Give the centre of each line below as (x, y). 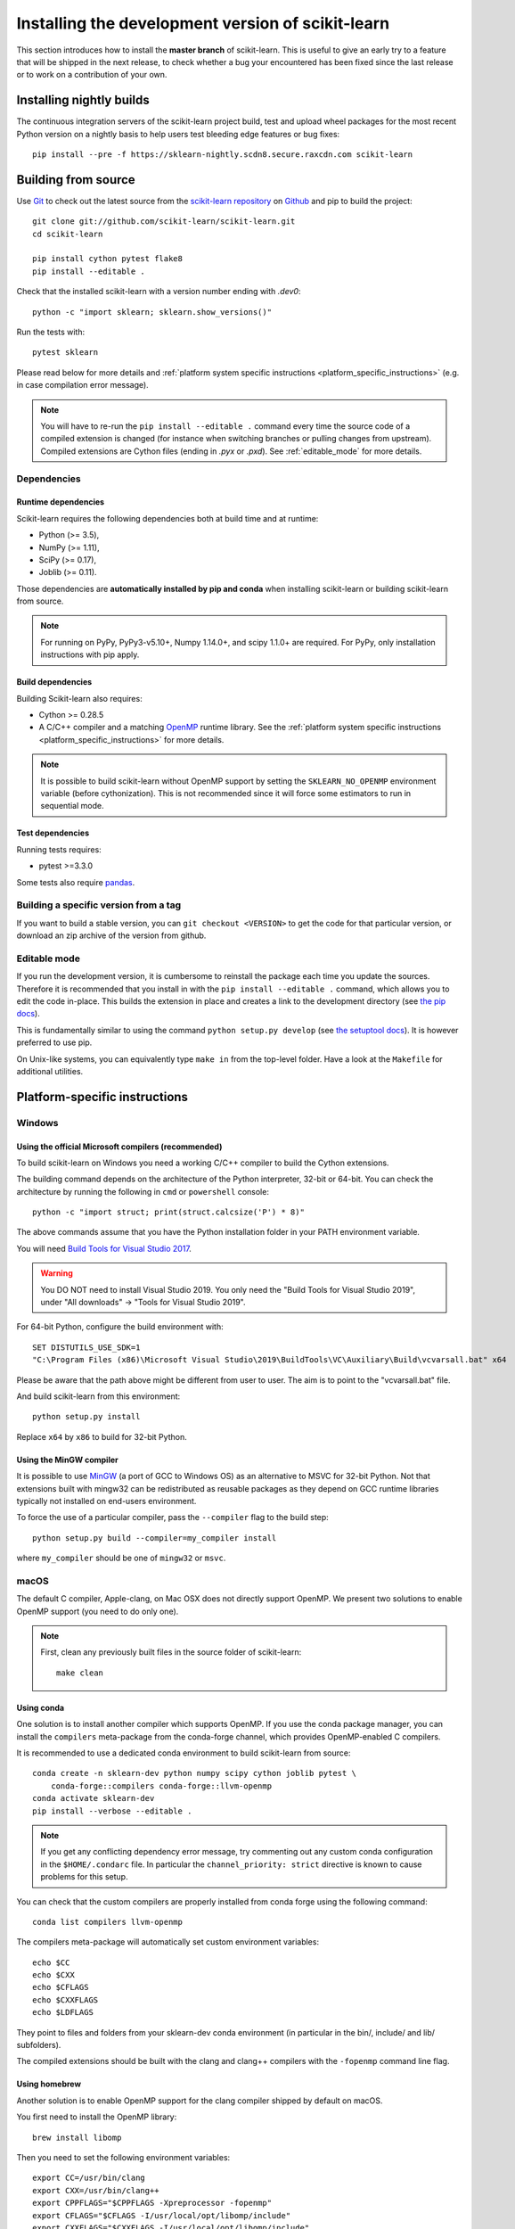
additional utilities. (50, 1071)
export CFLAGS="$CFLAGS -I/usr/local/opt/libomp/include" (162, 2215)
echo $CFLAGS (61, 1987)
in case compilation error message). (82, 385)
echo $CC (51, 1962)
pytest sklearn (65, 353)
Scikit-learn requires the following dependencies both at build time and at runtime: (168, 518)
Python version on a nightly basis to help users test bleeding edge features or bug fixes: (178, 134)
